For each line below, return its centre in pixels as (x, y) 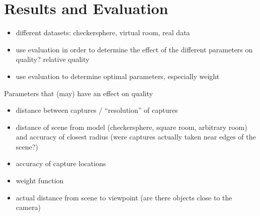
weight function (40, 181)
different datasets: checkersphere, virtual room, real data (103, 32)
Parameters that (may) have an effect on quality (78, 93)
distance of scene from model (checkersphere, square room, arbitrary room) (132, 127)
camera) (28, 207)
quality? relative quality (53, 59)
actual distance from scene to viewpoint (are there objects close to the (124, 197)
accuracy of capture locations (61, 163)
